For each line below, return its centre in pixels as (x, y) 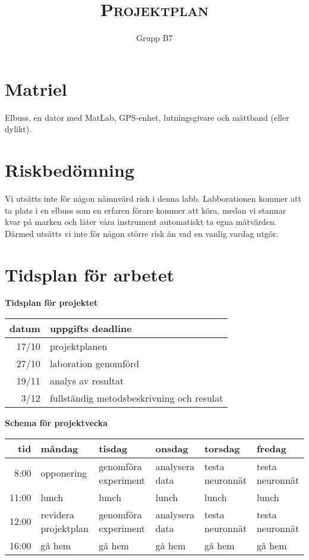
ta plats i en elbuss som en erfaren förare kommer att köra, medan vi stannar (146, 210)
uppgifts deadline (91, 329)
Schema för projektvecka (56, 423)
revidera (57, 514)
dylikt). (18, 129)
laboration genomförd (94, 364)
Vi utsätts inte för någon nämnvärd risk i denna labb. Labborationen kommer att (153, 198)
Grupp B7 (154, 38)
